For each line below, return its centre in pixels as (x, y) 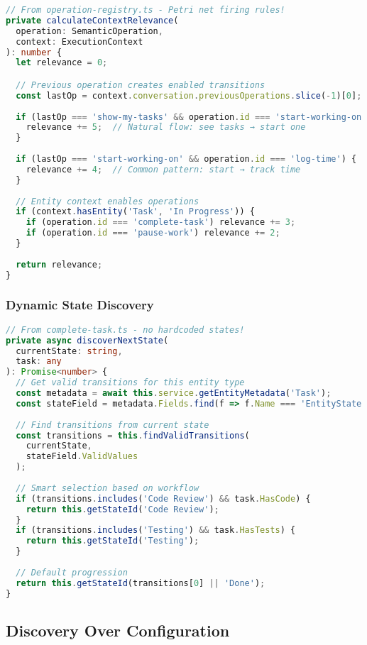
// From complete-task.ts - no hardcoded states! (125, 330)
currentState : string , (69, 351)
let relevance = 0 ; (62, 63)
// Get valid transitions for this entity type (130, 383)
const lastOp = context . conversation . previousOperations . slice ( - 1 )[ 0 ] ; (189, 95)
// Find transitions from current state (113, 425)
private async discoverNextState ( (87, 340)
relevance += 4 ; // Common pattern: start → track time (163, 169)
